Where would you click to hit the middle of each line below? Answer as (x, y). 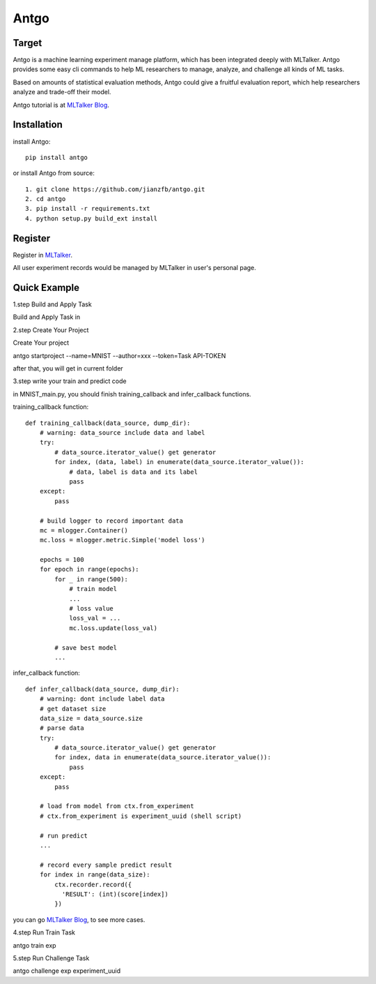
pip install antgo (57, 157)
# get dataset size (73, 709)
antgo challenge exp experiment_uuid (67, 971)
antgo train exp (34, 945)
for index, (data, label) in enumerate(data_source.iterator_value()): (179, 462)
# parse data (62, 728)
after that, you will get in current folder (68, 368)
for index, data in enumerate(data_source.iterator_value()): (163, 758)
